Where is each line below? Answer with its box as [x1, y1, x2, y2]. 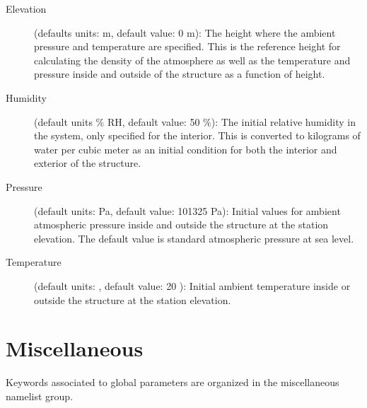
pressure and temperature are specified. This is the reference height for [34, 39, 341, 54]
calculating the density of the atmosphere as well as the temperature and [34, 52, 351, 67]
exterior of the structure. [34, 156, 141, 170]
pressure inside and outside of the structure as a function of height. [34, 66, 325, 81]
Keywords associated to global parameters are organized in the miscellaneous [6, 375, 339, 390]
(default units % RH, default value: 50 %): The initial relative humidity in [34, 114, 356, 129]
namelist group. [6, 388, 74, 403]
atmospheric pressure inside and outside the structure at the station [34, 217, 329, 232]
